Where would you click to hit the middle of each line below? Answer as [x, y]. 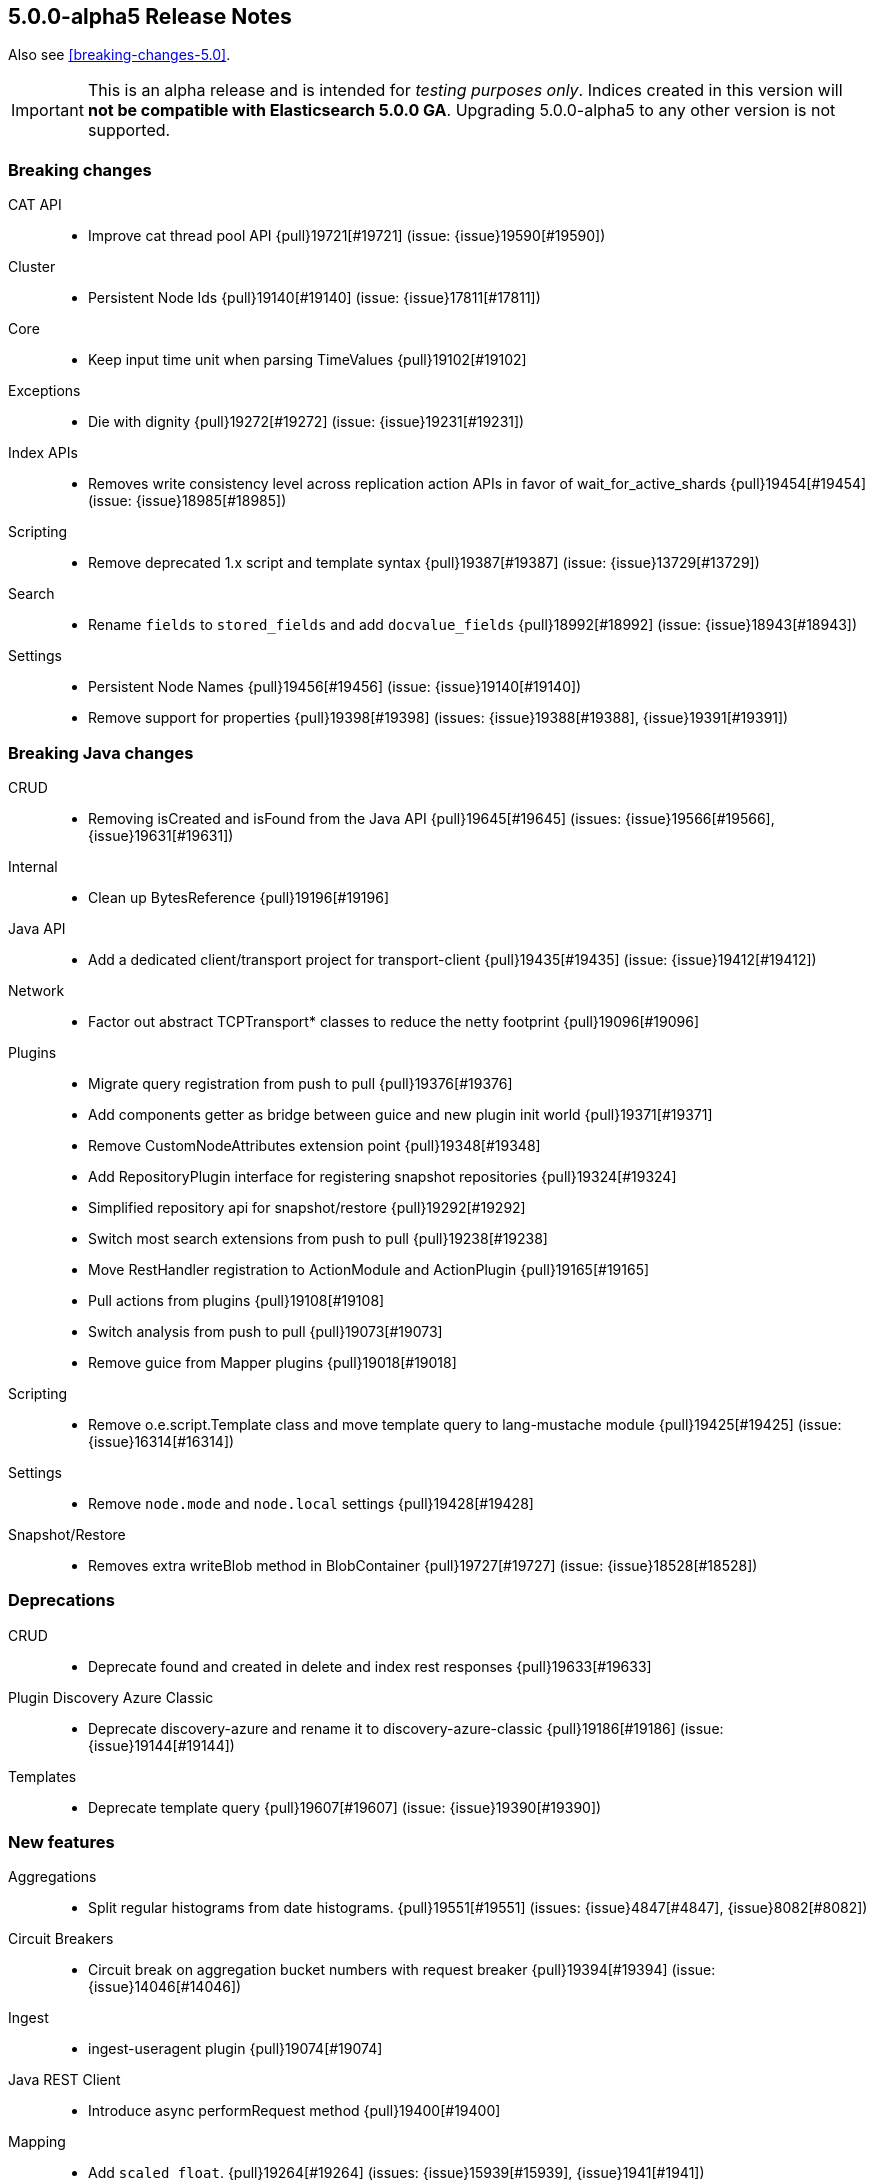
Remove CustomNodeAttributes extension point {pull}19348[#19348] [314, 1145]
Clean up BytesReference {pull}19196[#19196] [238, 897]
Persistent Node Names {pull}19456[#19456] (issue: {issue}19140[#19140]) [335, 687]
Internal [33, 866]
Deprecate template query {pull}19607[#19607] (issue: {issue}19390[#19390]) [345, 1807]
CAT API [35, 205]
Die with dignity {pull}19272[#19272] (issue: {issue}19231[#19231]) [306, 422]
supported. [129, 130]
